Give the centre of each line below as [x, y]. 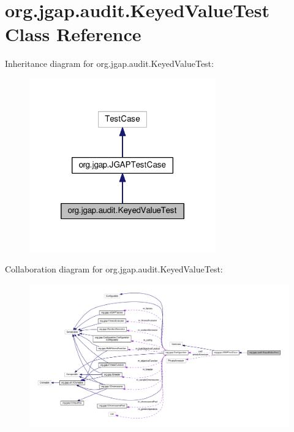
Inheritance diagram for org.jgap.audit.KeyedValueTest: [109, 64]
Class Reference [73, 34]
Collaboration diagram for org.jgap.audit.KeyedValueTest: [114, 269]
